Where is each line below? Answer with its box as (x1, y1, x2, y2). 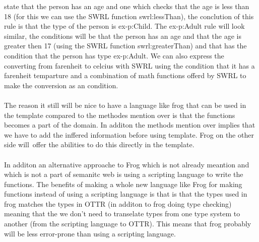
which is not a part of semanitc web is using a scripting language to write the (4, 169, 243, 179)
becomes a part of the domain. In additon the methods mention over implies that (4, 119, 255, 130)
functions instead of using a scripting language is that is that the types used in (4, 189, 247, 199)
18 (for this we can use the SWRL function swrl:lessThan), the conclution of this (4, 11, 254, 21)
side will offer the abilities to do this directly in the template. (4, 139, 195, 150)
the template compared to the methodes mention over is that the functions (4, 109, 235, 120)
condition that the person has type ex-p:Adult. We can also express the (4, 50, 224, 60)
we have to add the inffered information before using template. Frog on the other (4, 129, 254, 140)
